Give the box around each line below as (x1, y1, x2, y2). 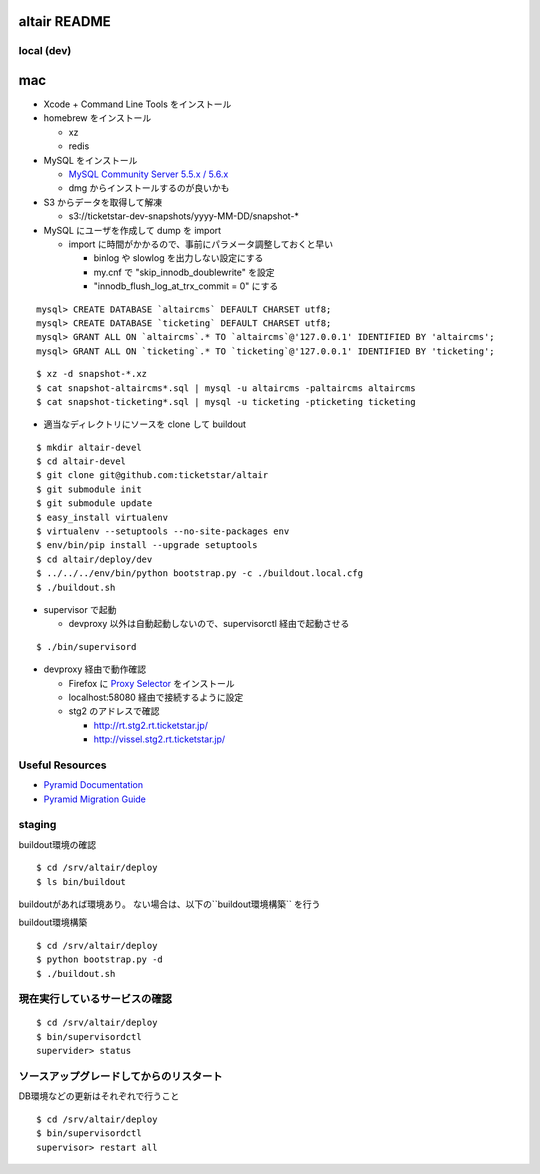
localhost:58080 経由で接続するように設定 (68, 691, 244, 703)
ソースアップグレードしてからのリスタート (18, 1070, 223, 1084)
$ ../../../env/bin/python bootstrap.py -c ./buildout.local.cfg (36, 568, 364, 579)
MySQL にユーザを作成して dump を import (43, 224, 222, 236)
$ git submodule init (36, 483, 142, 495)
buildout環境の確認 (18, 838, 97, 850)
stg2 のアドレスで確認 (68, 705, 160, 717)
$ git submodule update (36, 498, 153, 509)
